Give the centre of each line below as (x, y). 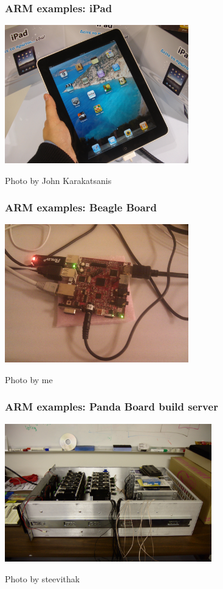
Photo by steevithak (43, 578)
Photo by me (29, 379)
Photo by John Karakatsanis (58, 180)
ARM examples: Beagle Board (81, 207)
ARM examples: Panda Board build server (111, 407)
